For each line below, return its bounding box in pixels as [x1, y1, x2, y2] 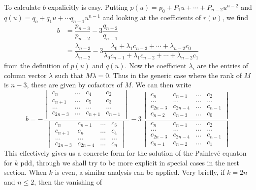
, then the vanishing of [34, 176, 102, 187]
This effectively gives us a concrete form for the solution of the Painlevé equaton [4, 148, 247, 158]
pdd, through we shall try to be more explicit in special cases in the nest [20, 157, 239, 167]
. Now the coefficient [125, 60, 187, 71]
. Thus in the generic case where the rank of [109, 70, 242, 80]
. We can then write [131, 80, 192, 90]
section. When [4, 167, 47, 177]
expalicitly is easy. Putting [48, 2, 128, 12]
